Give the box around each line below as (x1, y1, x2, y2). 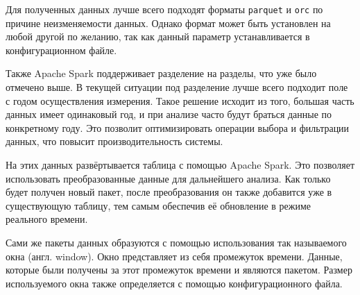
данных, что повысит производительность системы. (6, 134, 223, 149)
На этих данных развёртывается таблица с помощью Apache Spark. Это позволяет (6, 158, 355, 171)
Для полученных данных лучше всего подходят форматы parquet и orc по (6, 2, 323, 16)
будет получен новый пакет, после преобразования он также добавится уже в (6, 185, 332, 199)
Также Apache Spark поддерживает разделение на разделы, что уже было (6, 66, 317, 81)
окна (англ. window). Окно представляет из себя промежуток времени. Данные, (6, 248, 343, 263)
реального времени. (6, 212, 88, 226)
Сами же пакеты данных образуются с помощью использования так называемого (6, 235, 347, 249)
